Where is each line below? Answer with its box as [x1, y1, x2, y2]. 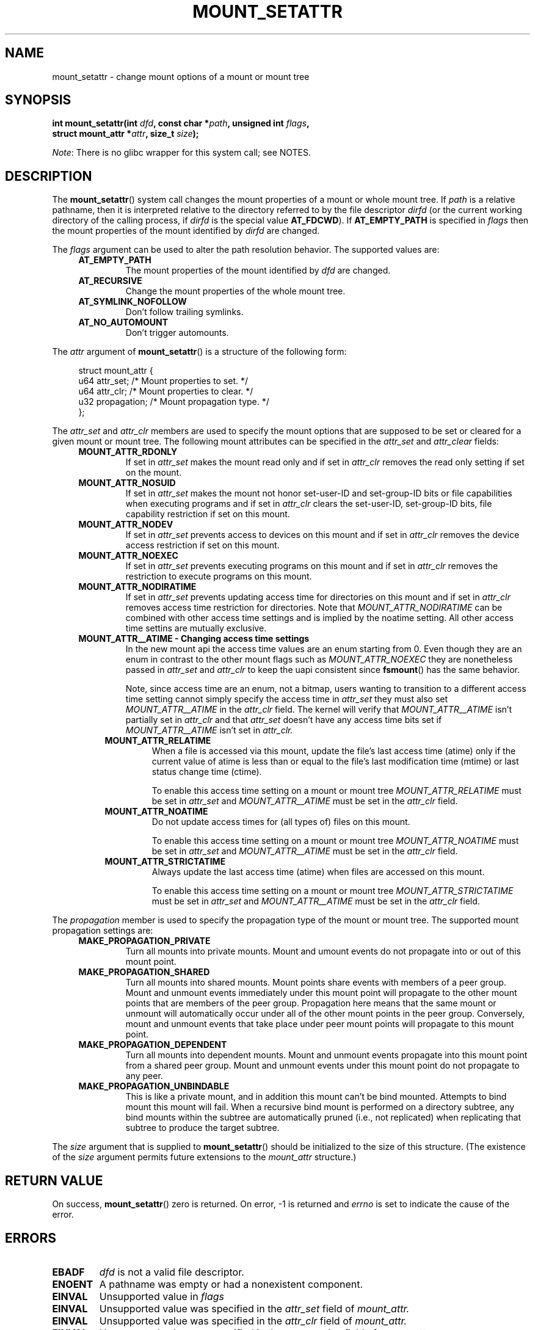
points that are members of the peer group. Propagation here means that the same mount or [125, 998, 497, 1009]
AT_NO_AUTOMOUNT [78, 317, 169, 328]
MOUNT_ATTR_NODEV [78, 519, 173, 530]
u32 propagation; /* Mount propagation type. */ [78, 396, 269, 407]
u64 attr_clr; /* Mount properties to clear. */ [78, 386, 253, 397]
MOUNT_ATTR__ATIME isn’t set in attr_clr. [125, 725, 293, 736]
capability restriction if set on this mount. [125, 509, 290, 520]
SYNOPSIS [5, 92, 71, 108]
